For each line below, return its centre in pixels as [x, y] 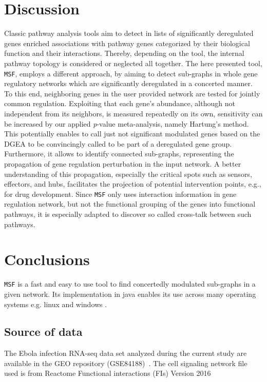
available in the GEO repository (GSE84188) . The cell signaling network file [126, 363]
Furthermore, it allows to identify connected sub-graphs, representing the [119, 154]
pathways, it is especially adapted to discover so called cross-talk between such [128, 214]
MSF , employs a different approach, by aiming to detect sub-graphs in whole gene [131, 73]
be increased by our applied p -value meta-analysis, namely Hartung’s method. [127, 123]
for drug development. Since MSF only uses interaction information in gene [120, 194]
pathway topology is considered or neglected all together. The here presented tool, [133, 63]
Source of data [43, 331]
